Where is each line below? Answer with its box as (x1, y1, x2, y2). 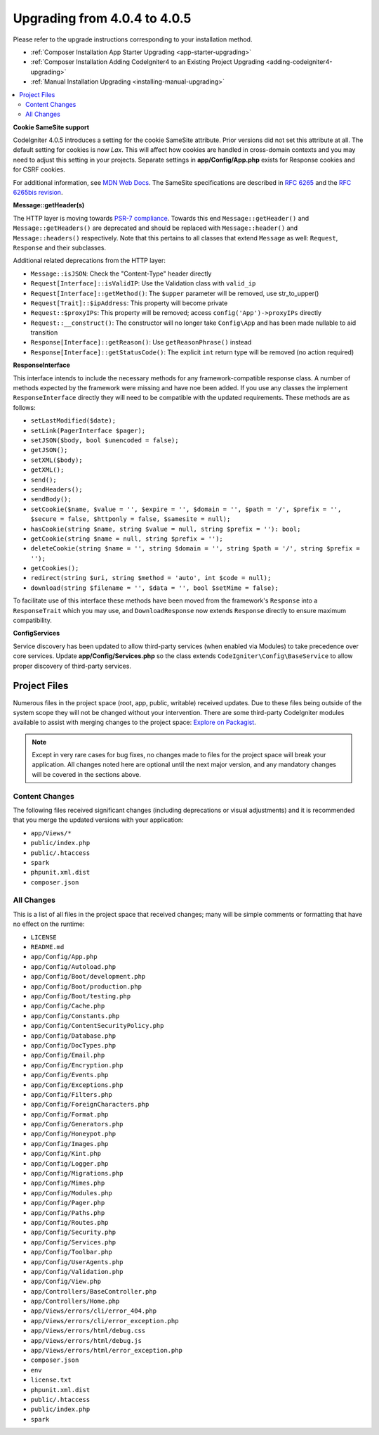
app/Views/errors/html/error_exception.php (30, 1346, 182, 1355)
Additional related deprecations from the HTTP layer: (13, 257, 166, 265)
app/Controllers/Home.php (30, 1297, 120, 1306)
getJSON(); (30, 446, 68, 454)
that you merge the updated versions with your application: (13, 816, 184, 824)
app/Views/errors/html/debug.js (30, 1337, 142, 1344)
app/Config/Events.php (30, 1071, 109, 1079)
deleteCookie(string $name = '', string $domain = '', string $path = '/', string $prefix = (30, 545, 361, 553)
